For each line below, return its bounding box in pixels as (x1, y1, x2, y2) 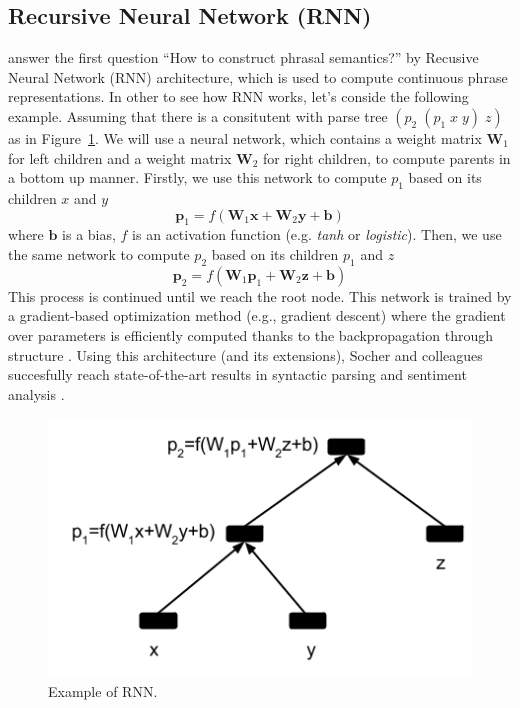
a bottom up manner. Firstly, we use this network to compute (8, 167, 387, 188)
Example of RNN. (48, 681, 158, 702)
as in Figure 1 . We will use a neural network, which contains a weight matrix (8, 127, 482, 148)
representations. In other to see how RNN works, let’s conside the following (8, 86, 469, 107)
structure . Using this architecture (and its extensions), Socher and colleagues (8, 344, 483, 365)
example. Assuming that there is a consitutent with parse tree (8, 105, 388, 126)
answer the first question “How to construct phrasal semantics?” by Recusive (8, 47, 479, 68)
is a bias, (62, 224, 116, 245)
